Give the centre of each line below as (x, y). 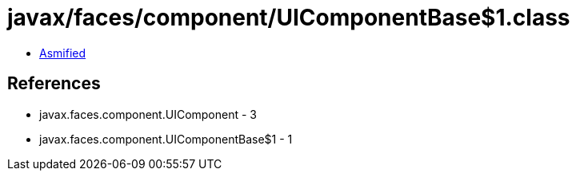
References (54, 84)
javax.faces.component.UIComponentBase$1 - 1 (166, 139)
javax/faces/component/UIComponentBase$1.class (289, 18)
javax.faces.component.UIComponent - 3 (148, 114)
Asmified (63, 53)
